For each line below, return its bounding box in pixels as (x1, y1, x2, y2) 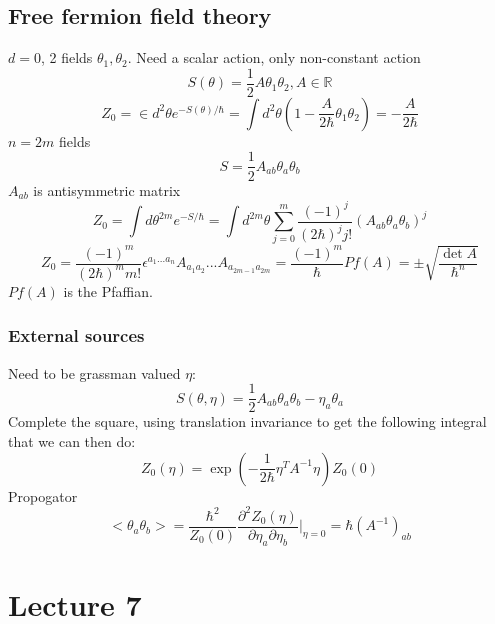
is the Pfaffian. (63, 280, 153, 301)
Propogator (8, 485, 78, 506)
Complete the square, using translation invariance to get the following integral (8, 411, 487, 432)
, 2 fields (40, 47, 93, 68)
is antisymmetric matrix (33, 179, 181, 200)
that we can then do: (8, 431, 136, 452)
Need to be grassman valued (8, 362, 181, 383)
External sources (8, 323, 145, 348)
